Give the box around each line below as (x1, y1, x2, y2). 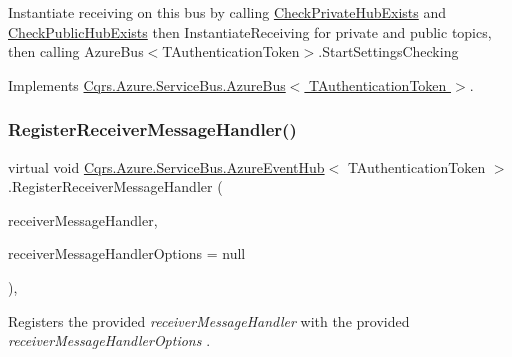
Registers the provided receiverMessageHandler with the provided (8, 310, 410, 331)
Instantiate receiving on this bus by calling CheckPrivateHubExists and (8, 2, 446, 22)
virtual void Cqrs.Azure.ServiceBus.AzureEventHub (8, 156, 325, 177)
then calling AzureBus (8, 41, 144, 62)
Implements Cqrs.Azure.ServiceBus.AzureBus (8, 74, 286, 95)
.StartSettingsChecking (318, 41, 459, 62)
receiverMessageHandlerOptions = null (8, 243, 246, 264)
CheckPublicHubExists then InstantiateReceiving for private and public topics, (8, 21, 492, 42)
